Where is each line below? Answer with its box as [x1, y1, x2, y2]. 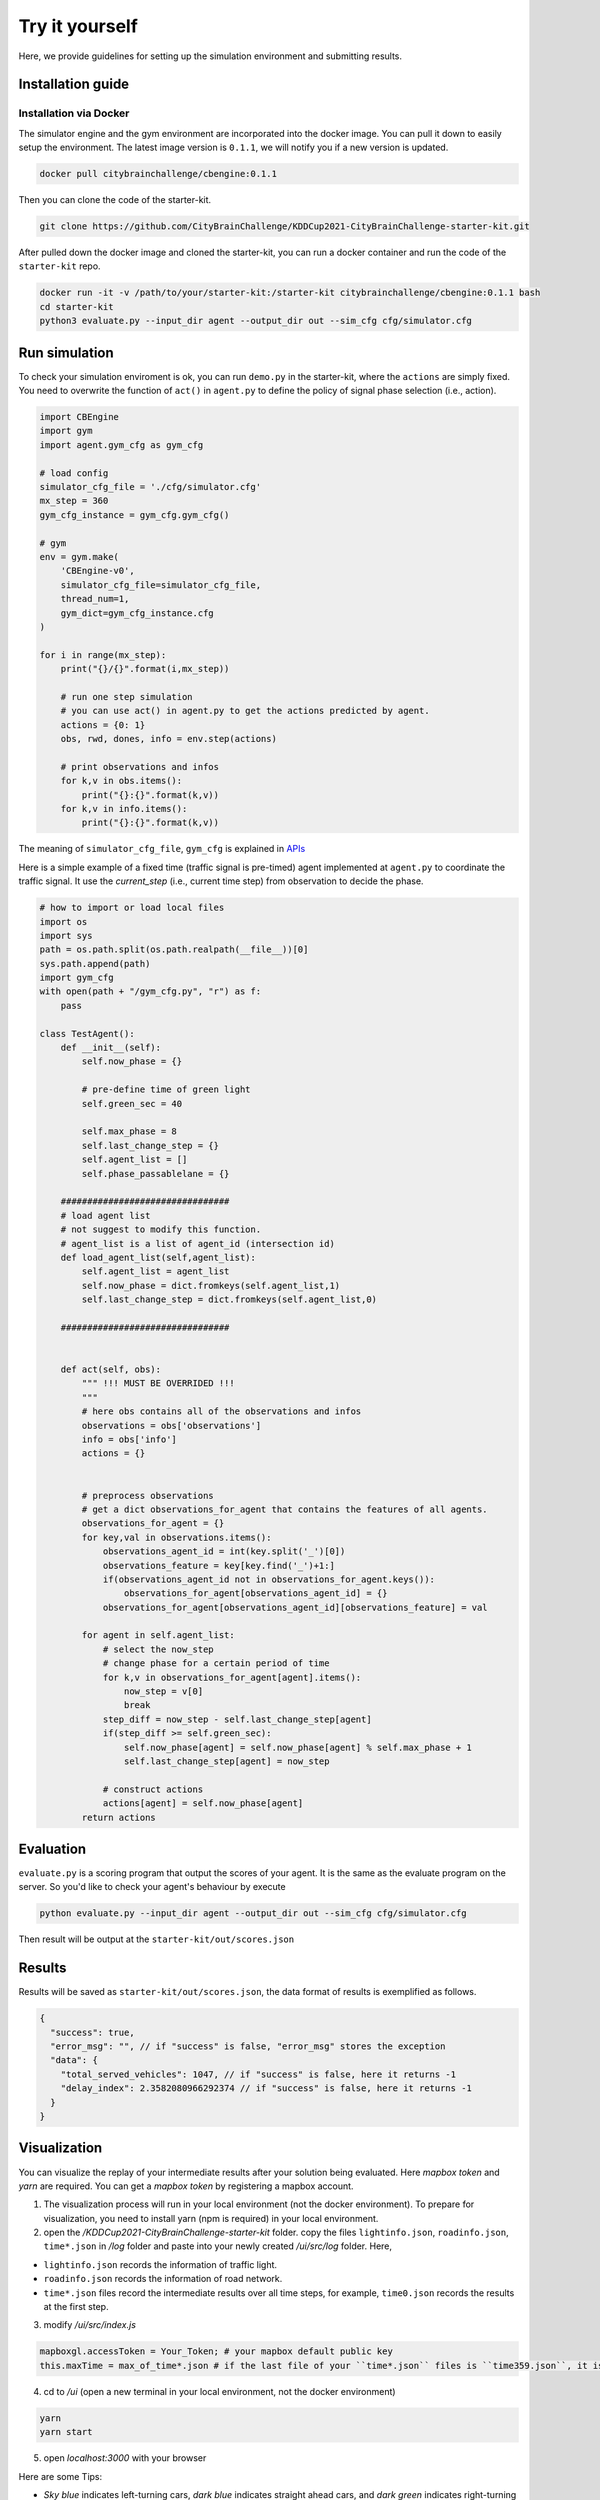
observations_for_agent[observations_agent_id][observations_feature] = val [102, 1601, 489, 1613]
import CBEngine [39, 411, 120, 423]
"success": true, [50, 2026, 135, 2038]
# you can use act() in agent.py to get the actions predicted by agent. [60, 705, 430, 717]
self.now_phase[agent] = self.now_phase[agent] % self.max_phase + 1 [123, 1741, 472, 1753]
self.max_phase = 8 [81, 1126, 177, 1137]
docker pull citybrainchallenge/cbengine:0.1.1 [39, 168, 277, 180]
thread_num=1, [60, 593, 130, 605]
